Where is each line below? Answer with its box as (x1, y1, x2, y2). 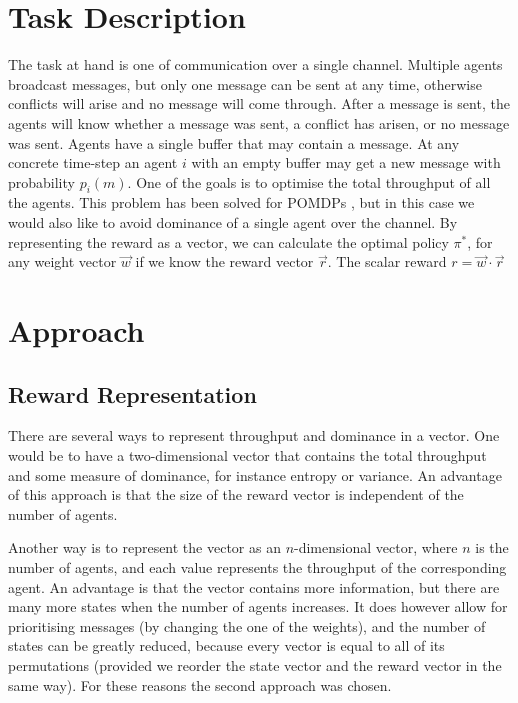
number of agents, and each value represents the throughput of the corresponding (8, 557, 507, 577)
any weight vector (8, 251, 117, 272)
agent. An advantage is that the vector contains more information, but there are (8, 576, 500, 597)
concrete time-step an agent (8, 152, 178, 173)
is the (475, 537, 509, 558)
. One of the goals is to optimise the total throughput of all (127, 171, 491, 192)
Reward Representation (8, 378, 257, 409)
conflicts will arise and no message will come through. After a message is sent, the (8, 93, 510, 114)
